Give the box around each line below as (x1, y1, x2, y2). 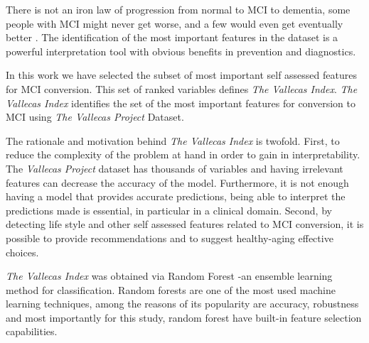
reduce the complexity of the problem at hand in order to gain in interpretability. (6, 147, 360, 162)
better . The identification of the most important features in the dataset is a (6, 30, 338, 45)
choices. (6, 244, 39, 259)
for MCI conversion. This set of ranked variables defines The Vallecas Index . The (6, 81, 358, 96)
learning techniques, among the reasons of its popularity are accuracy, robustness (6, 296, 359, 311)
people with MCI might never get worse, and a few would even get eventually (6, 16, 343, 31)
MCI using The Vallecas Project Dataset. (6, 109, 184, 124)
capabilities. (6, 324, 58, 339)
